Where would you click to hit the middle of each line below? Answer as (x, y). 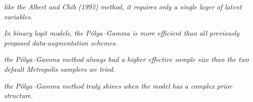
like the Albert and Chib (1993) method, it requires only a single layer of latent (123, 6)
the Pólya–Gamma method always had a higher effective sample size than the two (126, 59)
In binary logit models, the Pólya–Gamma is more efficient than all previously (122, 33)
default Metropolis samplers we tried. (60, 69)
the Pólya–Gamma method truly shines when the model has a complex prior (118, 85)
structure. (19, 95)
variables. (18, 16)
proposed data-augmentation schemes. (61, 42)
